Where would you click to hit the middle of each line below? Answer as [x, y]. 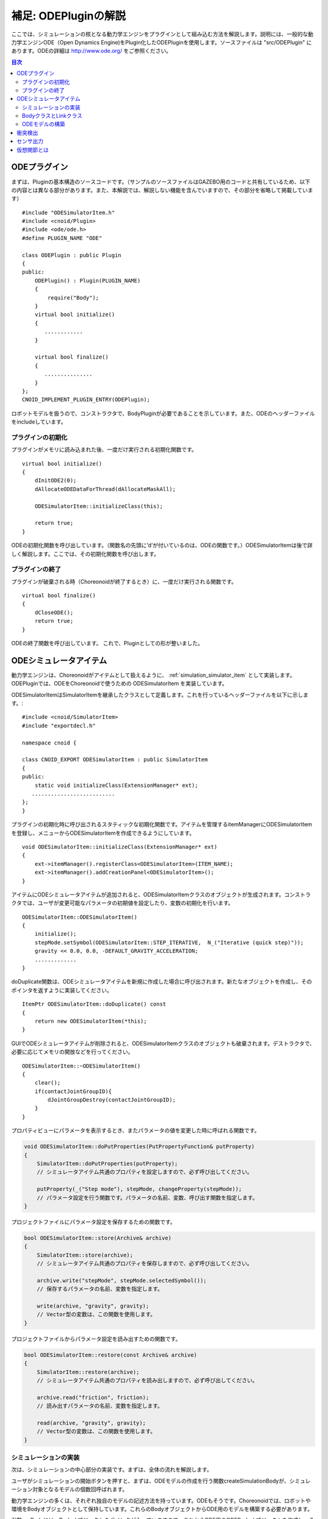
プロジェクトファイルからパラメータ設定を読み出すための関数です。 [96, 1339]
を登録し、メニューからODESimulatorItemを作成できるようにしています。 [103, 833]
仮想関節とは [32, 149]
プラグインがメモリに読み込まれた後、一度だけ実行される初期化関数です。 [104, 450]
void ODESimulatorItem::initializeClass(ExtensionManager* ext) [120, 847]
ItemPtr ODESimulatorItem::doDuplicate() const [94, 1004]
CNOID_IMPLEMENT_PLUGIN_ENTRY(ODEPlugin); [86, 400]
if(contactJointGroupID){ [73, 1091]
